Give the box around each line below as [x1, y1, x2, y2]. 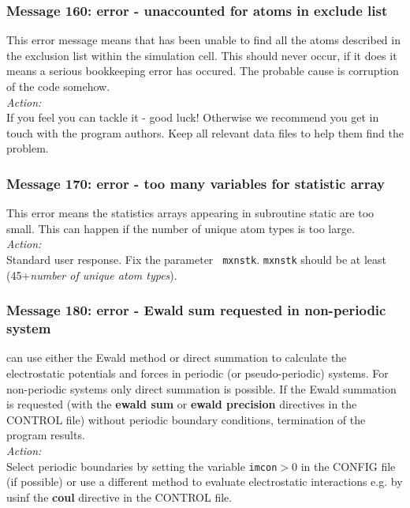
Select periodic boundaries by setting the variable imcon [6, 457, 278, 474]
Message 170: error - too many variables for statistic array [6, 173, 385, 193]
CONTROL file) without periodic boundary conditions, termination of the [6, 411, 366, 427]
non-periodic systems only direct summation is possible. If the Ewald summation [6, 380, 397, 397]
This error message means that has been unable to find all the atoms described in [6, 32, 401, 48]
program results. [6, 427, 85, 443]
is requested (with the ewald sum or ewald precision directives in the [6, 396, 357, 412]
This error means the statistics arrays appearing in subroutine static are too [6, 205, 375, 221]
